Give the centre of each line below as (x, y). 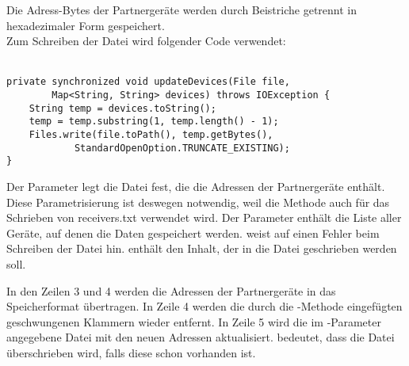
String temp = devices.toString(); (122, 108)
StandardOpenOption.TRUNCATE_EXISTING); (182, 148)
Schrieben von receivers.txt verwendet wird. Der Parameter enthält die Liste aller (204, 217)
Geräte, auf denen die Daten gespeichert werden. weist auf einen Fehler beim (193, 233)
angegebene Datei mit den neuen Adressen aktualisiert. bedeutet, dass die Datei (201, 337)
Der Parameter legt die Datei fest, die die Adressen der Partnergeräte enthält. (196, 186)
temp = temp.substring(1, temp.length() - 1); (154, 122)
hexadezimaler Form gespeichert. (86, 25)
